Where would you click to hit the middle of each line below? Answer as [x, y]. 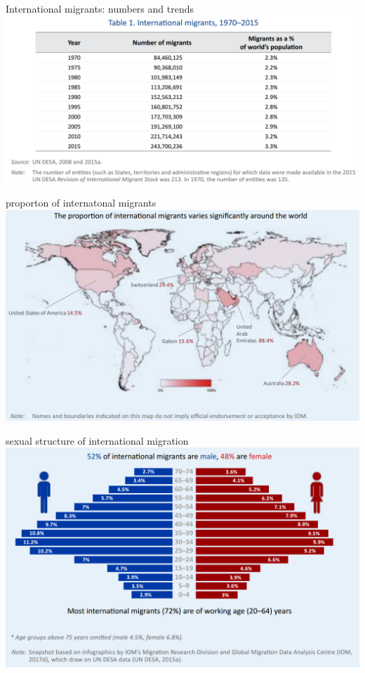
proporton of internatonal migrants [81, 203]
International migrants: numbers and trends [100, 8]
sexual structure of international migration [97, 440]
